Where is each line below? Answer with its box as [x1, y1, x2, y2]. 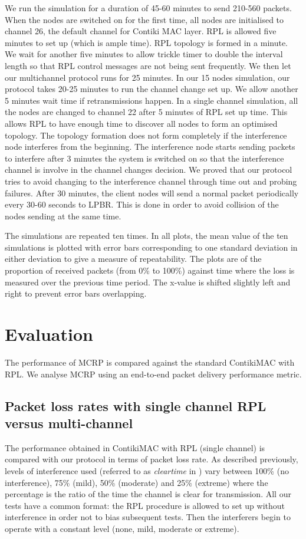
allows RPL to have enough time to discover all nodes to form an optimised [5, 117, 278, 129]
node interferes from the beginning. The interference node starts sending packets [5, 140, 295, 153]
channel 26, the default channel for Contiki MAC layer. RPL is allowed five [5, 25, 277, 37]
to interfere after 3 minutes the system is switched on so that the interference [5, 152, 284, 164]
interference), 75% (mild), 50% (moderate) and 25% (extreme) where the [5, 476, 268, 488]
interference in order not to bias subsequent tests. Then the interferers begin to [5, 511, 291, 523]
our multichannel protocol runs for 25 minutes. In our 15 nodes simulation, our [5, 71, 290, 83]
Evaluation [5, 322, 93, 346]
